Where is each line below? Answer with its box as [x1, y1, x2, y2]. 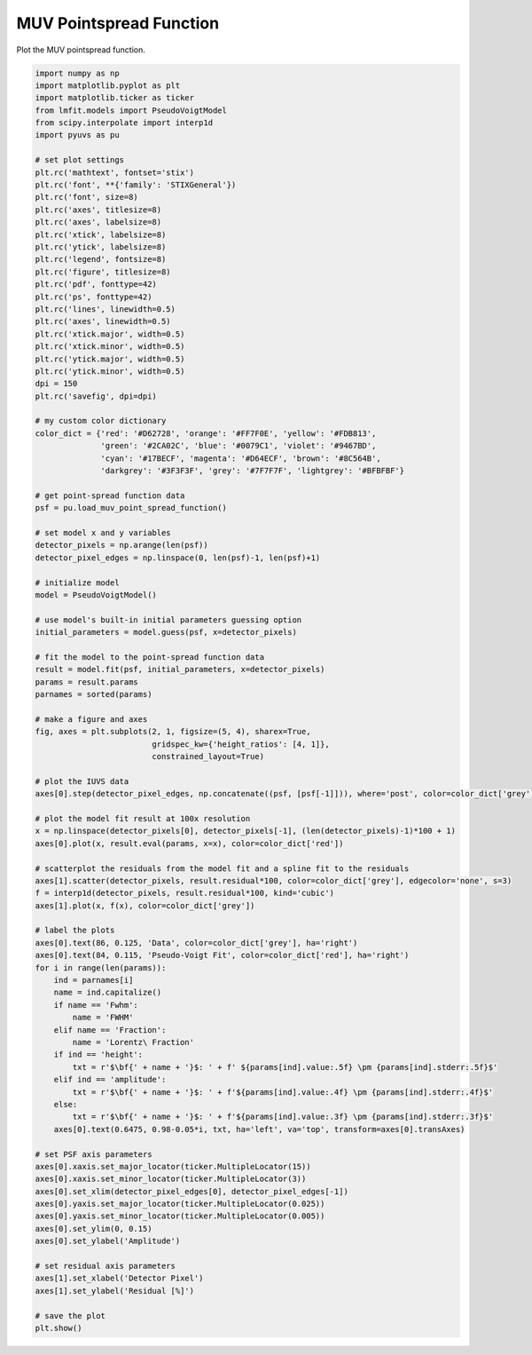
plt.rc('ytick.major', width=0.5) [35, 353, 185, 364]
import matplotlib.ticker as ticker [35, 93, 195, 103]
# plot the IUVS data [35, 776, 129, 786]
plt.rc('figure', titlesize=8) [35, 266, 172, 277]
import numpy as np [35, 67, 120, 78]
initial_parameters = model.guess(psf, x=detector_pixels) [35, 627, 297, 638]
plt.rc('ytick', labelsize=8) [35, 242, 167, 252]
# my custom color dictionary [35, 416, 167, 426]
